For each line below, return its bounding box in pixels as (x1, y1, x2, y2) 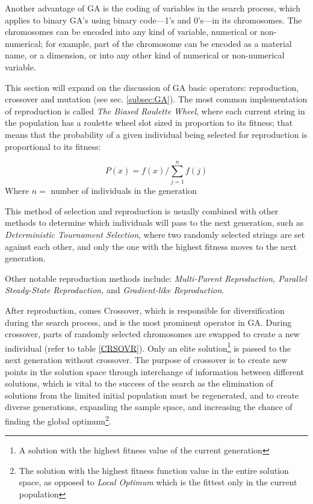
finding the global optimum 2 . (5, 413, 111, 427)
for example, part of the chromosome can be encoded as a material (46, 37, 292, 49)
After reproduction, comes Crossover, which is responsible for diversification (5, 304, 285, 316)
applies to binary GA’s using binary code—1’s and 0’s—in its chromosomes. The (5, 13, 302, 26)
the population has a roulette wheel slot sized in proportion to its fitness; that (5, 116, 293, 129)
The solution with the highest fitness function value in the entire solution (19, 464, 289, 476)
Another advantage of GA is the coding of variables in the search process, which (5, 2, 301, 14)
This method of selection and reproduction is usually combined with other (5, 204, 279, 217)
